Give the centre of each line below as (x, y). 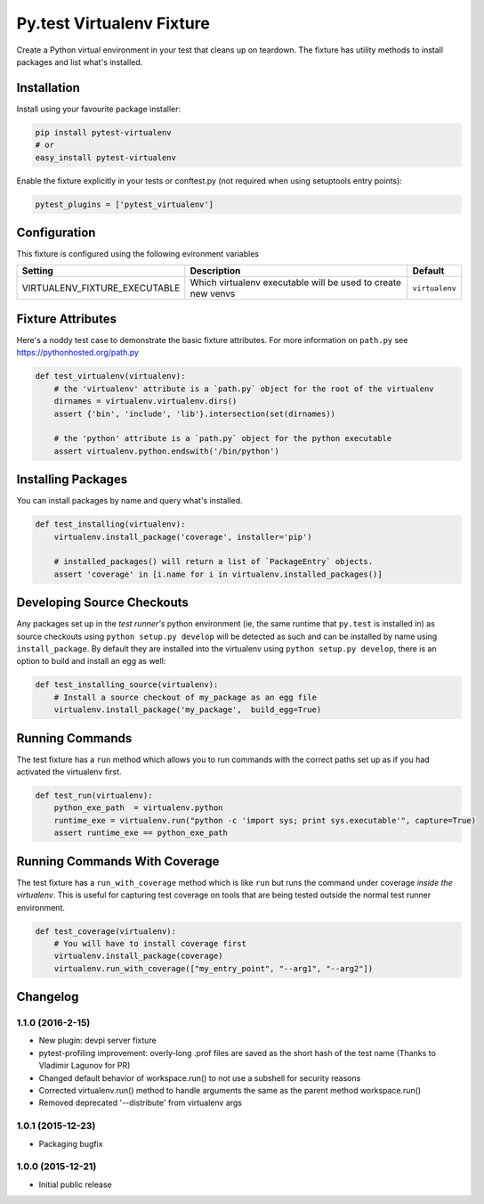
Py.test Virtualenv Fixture (113, 23)
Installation (48, 88)
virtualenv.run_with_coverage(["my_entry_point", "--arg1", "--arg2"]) (214, 968)
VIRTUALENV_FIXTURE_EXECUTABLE (101, 288)
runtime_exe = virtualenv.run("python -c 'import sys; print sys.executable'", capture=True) (265, 820)
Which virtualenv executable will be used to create (296, 283)
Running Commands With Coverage (118, 861)
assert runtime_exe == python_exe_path (141, 833)
